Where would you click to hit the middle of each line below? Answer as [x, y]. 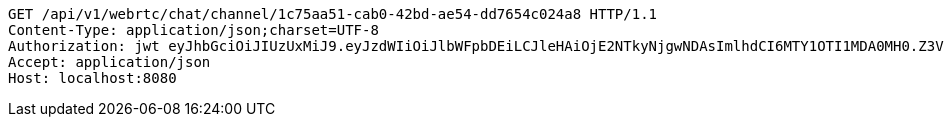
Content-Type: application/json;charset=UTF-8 [193, 30]
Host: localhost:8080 [92, 78]
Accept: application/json [109, 62]
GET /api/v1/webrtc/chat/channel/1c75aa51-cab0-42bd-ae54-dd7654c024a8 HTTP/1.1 [333, 14]
